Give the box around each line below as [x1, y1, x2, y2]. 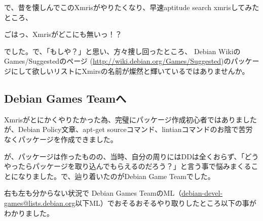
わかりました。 [4, 207, 54, 218]
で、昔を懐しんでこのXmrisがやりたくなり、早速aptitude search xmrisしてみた [4, 2, 259, 12]
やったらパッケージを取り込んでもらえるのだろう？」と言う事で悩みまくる [4, 161, 251, 171]
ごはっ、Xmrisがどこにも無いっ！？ [4, 29, 122, 39]
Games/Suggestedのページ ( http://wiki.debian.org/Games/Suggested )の [4, 56, 231, 66]
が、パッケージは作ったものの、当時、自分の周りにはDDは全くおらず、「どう [4, 151, 259, 161]
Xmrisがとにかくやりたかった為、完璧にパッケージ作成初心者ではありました [4, 114, 257, 124]
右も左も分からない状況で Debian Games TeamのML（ [4, 188, 182, 198]
